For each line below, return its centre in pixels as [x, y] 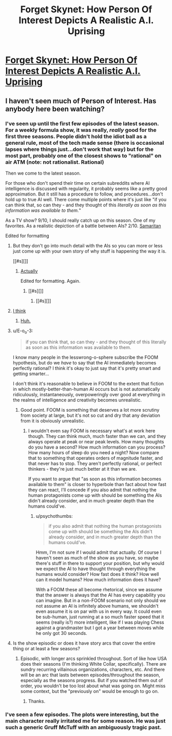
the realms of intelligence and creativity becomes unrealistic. [77, 400]
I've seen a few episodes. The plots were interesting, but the [82, 714]
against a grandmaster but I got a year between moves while [100, 628]
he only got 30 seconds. [61, 633]
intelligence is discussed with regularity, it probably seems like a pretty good [86, 188]
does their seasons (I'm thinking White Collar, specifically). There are [93, 664]
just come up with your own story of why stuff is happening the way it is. [90, 251]
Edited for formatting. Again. [50, 281]
